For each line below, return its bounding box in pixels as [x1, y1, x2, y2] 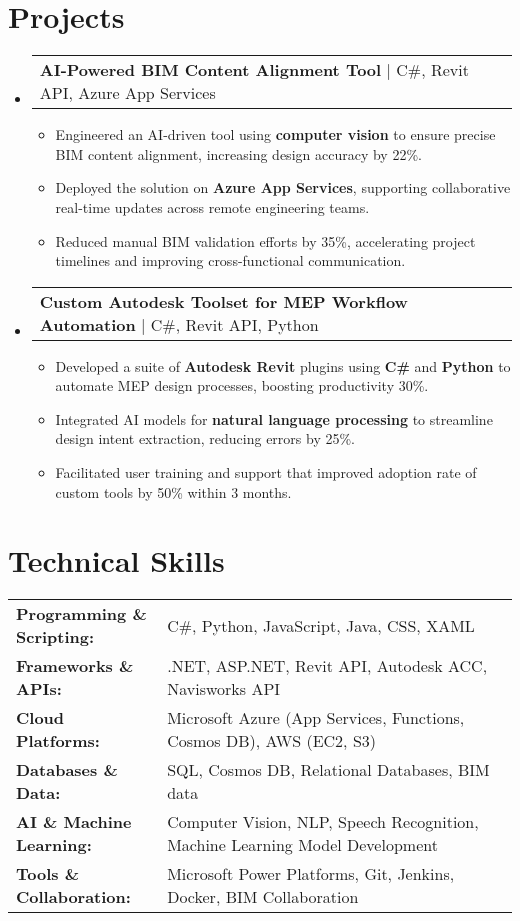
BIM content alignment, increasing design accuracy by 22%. [55, 143, 422, 164]
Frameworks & [16, 654, 134, 678]
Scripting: [16, 625, 95, 649]
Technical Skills [8, 540, 225, 581]
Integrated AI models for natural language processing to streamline [55, 408, 493, 429]
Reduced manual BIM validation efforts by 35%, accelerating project [55, 230, 476, 251]
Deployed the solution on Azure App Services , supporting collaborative [55, 177, 511, 198]
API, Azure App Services [39, 81, 216, 105]
